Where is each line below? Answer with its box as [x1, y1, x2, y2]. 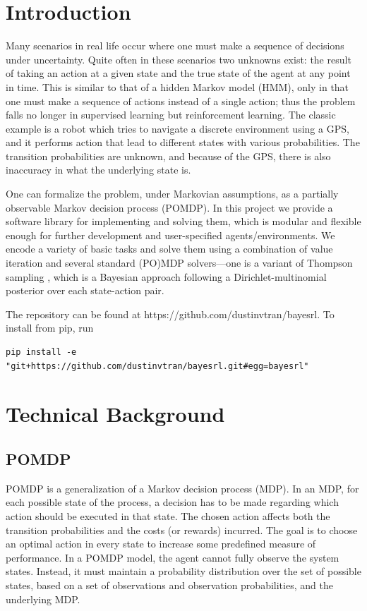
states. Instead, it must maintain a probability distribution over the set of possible [6, 564, 361, 579]
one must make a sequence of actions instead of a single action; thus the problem [6, 93, 356, 108]
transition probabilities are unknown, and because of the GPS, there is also [6, 148, 331, 163]
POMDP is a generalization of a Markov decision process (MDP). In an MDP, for [6, 480, 359, 495]
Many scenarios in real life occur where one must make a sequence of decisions [6, 38, 344, 53]
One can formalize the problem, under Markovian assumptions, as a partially [6, 186, 339, 201]
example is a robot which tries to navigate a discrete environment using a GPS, [6, 121, 349, 135]
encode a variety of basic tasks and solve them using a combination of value [6, 241, 333, 256]
